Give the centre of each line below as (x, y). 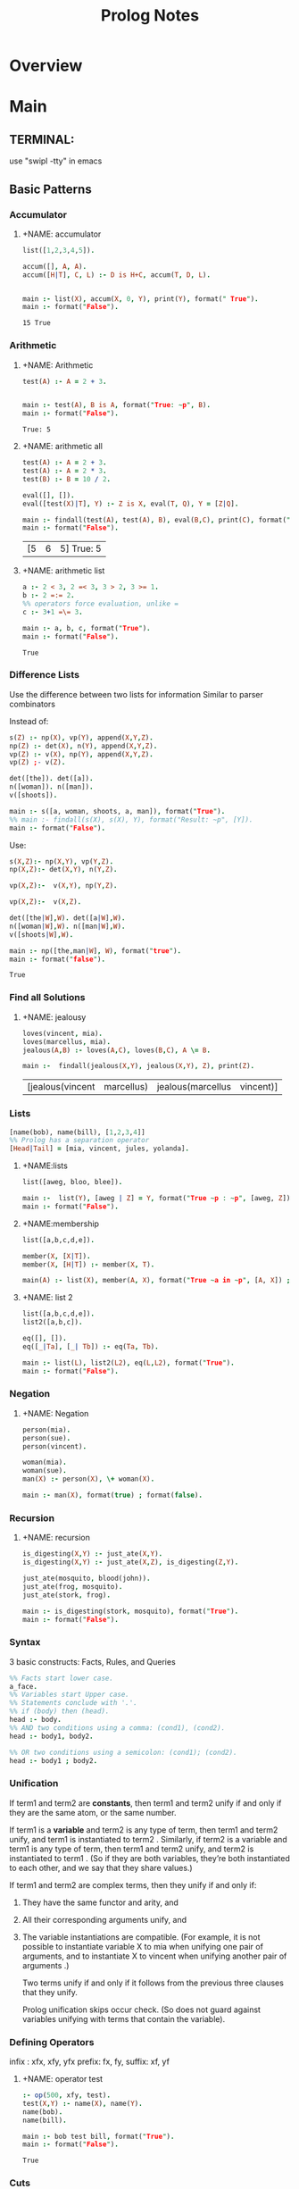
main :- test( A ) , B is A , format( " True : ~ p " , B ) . (116, 405)
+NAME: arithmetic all (62, 447)
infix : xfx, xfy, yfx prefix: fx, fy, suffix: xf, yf (89, 2062)
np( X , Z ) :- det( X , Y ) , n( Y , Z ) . (63, 870)
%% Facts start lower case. (62, 1678)
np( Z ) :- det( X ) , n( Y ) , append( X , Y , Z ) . (83, 746)
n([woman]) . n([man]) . (51, 787)
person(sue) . (46, 1438)
